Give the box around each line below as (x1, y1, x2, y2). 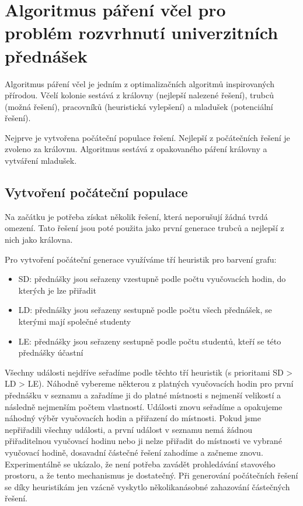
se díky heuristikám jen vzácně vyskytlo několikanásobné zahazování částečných (5, 480, 290, 493)
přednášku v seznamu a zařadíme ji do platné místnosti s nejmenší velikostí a (5, 388, 281, 401)
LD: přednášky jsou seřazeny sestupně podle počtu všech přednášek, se (18, 304, 272, 316)
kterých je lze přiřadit (18, 284, 96, 296)
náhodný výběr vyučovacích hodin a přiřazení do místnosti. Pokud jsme (5, 412, 261, 424)
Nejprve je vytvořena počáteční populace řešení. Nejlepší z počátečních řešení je (5, 131, 290, 143)
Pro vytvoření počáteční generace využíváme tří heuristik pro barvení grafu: (5, 253, 277, 265)
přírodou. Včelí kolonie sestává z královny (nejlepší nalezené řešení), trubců (5, 89, 274, 101)
